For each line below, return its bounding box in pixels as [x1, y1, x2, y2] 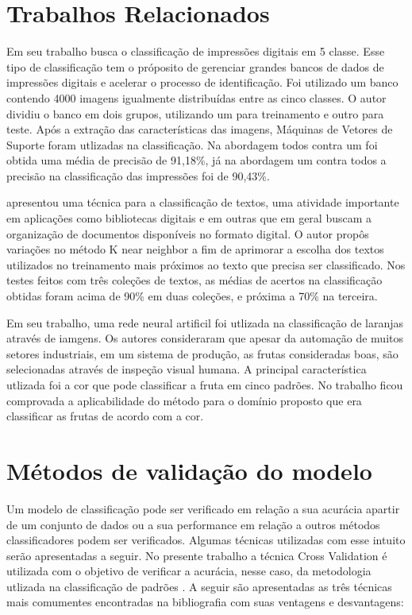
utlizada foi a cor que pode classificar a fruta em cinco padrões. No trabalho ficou [6, 377, 403, 393]
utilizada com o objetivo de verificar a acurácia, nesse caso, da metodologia [6, 563, 372, 579]
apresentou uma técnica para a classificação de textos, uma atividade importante [6, 194, 399, 211]
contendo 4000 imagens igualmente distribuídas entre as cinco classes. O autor [6, 89, 387, 106]
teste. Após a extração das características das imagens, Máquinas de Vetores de [6, 121, 393, 137]
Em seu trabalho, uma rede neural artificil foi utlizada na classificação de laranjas [6, 314, 404, 331]
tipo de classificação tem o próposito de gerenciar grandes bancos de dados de [6, 58, 384, 75]
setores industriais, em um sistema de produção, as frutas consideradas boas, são [6, 345, 399, 362]
